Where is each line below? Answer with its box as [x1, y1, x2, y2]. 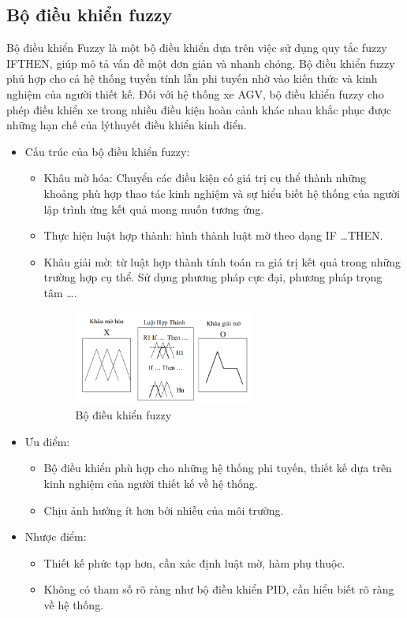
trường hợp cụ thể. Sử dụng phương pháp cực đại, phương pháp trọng [43, 269, 383, 285]
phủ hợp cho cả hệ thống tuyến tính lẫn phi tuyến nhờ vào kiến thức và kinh [6, 70, 378, 87]
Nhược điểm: [24, 528, 87, 545]
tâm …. [43, 284, 77, 300]
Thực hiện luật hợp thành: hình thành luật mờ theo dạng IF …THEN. [43, 227, 383, 244]
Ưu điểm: [24, 433, 70, 449]
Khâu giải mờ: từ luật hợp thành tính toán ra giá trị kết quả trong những [43, 253, 401, 270]
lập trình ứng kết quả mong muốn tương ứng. [43, 200, 264, 217]
